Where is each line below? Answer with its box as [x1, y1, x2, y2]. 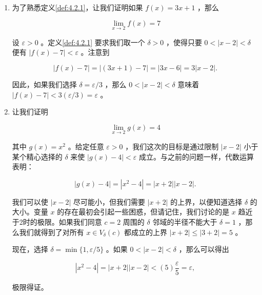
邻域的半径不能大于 [152, 216, 217, 227]
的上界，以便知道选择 [170, 196, 243, 207]
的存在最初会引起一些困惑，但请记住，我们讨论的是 [57, 206, 230, 217]
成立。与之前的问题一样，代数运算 [138, 151, 254, 162]
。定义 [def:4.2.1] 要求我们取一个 [41, 36, 145, 47]
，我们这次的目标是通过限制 [125, 141, 219, 151]
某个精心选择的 [12, 151, 63, 162]
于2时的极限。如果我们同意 [12, 216, 102, 227]
